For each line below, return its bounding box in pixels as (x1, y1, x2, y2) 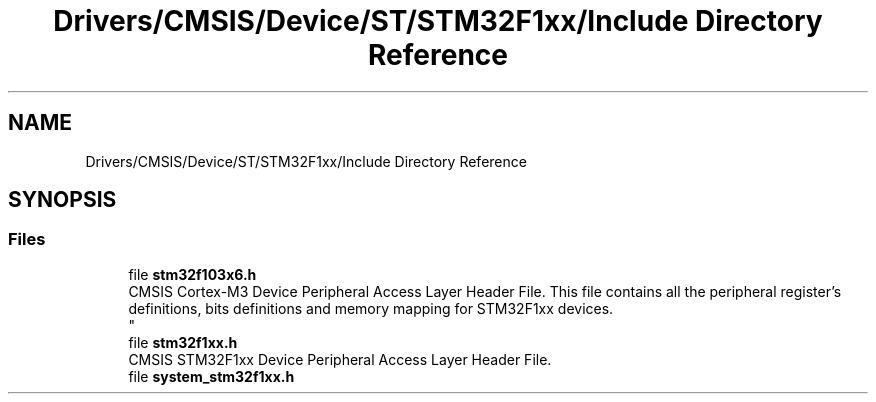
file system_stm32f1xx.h (128, 367, 295, 385)
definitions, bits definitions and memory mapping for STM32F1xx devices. (128, 299, 614, 317)
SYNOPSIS (8, 187, 117, 213)
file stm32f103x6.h (128, 265, 257, 283)
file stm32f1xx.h (128, 333, 238, 351)
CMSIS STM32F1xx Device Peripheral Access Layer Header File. (128, 350, 552, 368)
